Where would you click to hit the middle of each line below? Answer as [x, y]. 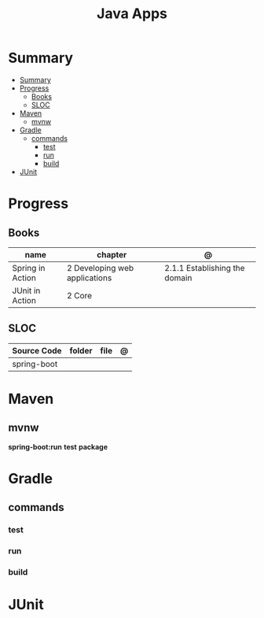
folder [81, 350]
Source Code [37, 350]
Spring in [29, 268]
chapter [112, 254]
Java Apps [132, 14]
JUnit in [26, 290]
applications [89, 278]
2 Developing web [100, 268]
